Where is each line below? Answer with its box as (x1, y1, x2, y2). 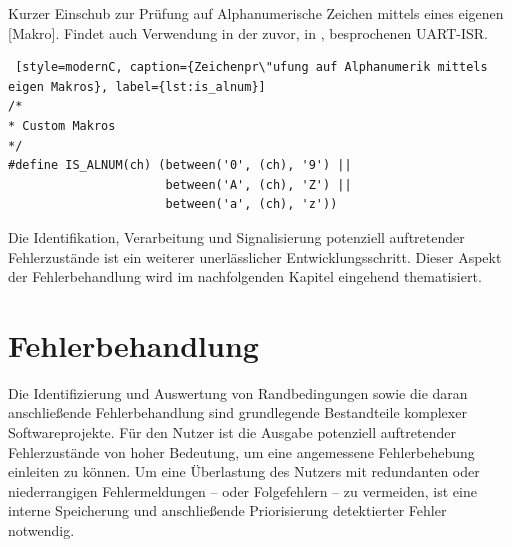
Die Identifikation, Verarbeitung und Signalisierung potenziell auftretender (8, 226, 465, 247)
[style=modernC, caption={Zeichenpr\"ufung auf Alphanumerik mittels (15, 60, 488, 75)
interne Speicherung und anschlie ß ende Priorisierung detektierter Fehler (8, 500, 447, 521)
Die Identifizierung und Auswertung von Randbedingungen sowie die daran (8, 382, 468, 403)
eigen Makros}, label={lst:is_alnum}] (8, 79, 266, 94)
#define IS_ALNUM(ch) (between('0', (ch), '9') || (8, 158, 352, 173)
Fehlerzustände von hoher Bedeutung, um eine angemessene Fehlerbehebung (8, 441, 475, 462)
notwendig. (8, 520, 75, 540)
